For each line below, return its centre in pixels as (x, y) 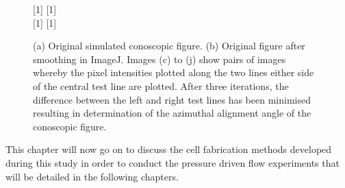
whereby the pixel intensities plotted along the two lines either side (174, 72)
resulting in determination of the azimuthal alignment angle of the (172, 113)
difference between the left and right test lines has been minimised (172, 99)
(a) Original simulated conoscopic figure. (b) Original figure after (169, 46)
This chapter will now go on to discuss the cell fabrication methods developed (169, 149)
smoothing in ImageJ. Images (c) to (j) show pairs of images (159, 59)
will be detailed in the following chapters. (92, 176)
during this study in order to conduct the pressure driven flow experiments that (172, 162)
